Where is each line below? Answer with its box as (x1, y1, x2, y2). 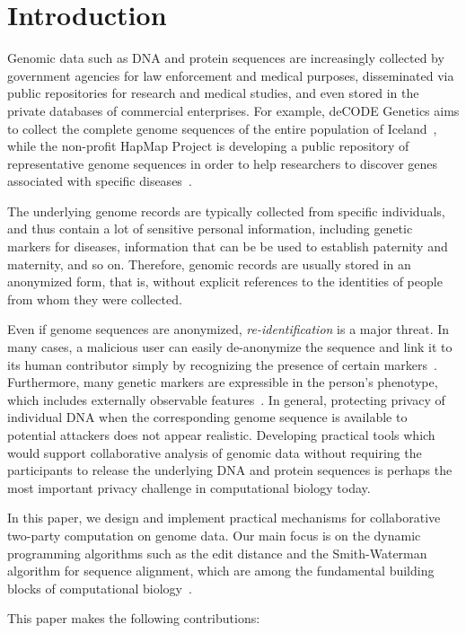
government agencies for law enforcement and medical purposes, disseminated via (7, 66, 454, 84)
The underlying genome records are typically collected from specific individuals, (7, 201, 445, 220)
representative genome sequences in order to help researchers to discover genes (7, 154, 438, 172)
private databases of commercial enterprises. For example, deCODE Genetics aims (7, 101, 460, 119)
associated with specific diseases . (7, 171, 192, 190)
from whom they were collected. (7, 289, 182, 308)
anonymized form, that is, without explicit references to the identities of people (7, 272, 443, 291)
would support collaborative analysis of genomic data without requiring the (7, 443, 422, 462)
